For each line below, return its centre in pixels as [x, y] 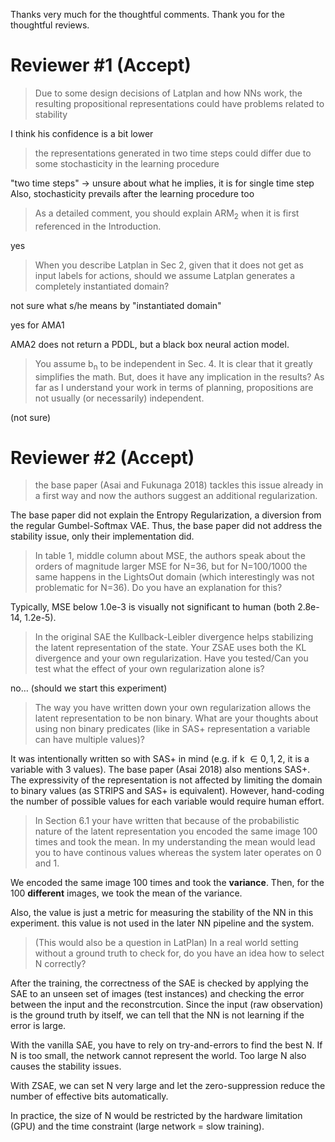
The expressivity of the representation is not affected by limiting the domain [166, 780]
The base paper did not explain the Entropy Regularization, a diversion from [166, 515]
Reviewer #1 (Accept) [101, 65]
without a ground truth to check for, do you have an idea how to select [179, 953]
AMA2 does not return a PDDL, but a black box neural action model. [150, 344]
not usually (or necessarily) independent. [119, 398]
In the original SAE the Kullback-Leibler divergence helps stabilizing [174, 637]
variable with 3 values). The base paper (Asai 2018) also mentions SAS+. [160, 770]
